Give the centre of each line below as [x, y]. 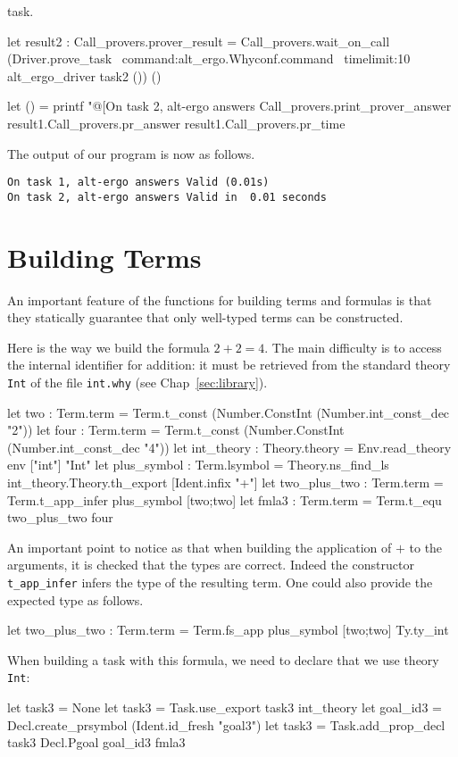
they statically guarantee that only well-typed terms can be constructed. [205, 317]
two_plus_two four [60, 517]
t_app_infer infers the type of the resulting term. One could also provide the [220, 582]
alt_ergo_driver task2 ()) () [84, 75]
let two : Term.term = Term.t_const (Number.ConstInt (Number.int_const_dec [229, 412]
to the [426, 547]
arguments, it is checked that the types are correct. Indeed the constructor [211, 565]
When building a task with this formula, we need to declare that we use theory [223, 659]
